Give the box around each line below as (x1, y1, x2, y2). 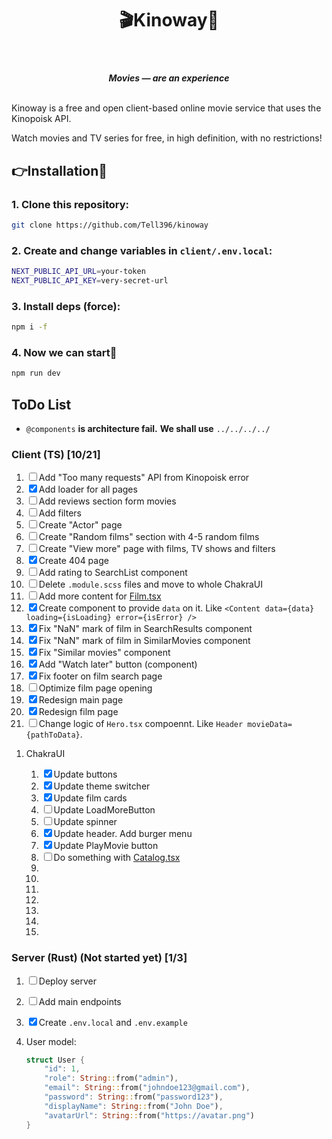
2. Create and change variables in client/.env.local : (11, 243, 273, 257)
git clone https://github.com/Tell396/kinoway (11, 220, 209, 230)
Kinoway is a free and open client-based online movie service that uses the (11, 102, 322, 114)
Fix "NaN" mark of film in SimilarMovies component (38, 635, 251, 647)
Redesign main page (38, 694, 124, 706)
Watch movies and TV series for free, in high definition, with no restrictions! (11, 132, 323, 144)
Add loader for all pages (38, 483, 138, 496)
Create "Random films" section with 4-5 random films (38, 531, 260, 543)
